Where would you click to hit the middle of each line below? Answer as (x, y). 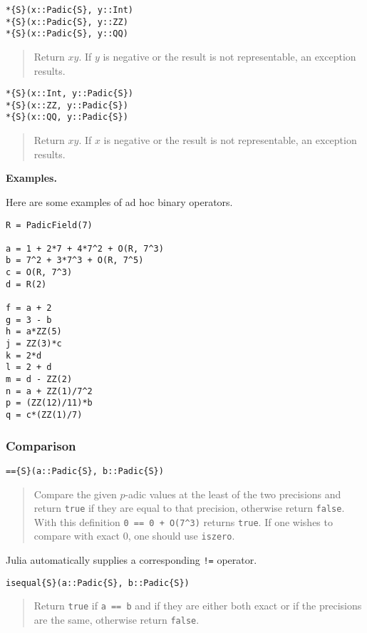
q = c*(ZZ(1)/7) (44, 415)
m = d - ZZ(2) (39, 380)
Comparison (41, 445)
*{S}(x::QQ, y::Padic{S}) (67, 117)
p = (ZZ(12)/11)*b (49, 403)
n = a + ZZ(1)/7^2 (49, 391)
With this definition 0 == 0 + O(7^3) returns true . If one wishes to (183, 521)
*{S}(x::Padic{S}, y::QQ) (67, 34)
